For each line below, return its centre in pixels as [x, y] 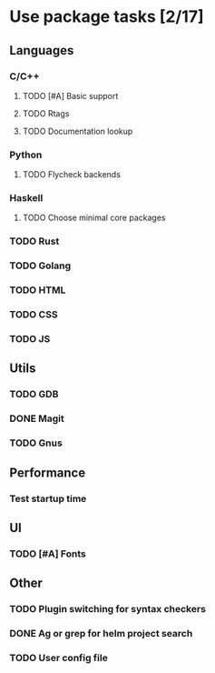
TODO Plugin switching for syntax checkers [108, 609]
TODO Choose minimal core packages [94, 218]
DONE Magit [37, 418]
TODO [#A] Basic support [70, 95]
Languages [42, 50]
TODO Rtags [46, 113]
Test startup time [48, 498]
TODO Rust [34, 241]
